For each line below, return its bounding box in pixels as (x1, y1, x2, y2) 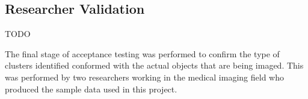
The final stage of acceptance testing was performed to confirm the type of (5, 47, 280, 60)
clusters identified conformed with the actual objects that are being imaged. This (5, 59, 304, 72)
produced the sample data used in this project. (5, 82, 177, 95)
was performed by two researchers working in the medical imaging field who (5, 70, 284, 83)
